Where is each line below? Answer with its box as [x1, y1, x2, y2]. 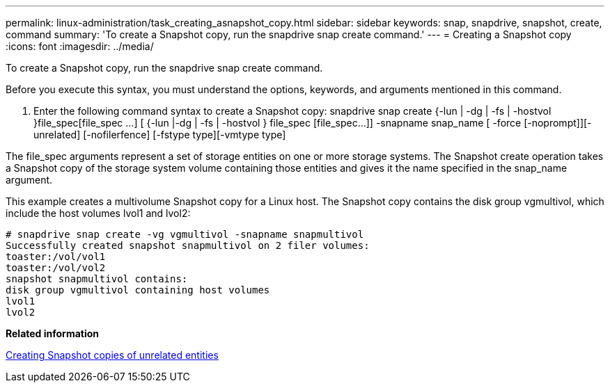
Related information [6, 328, 100, 339]
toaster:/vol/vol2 [6, 262, 106, 273]
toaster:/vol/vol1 [6, 251, 106, 262]
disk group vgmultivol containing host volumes [6, 284, 270, 296]
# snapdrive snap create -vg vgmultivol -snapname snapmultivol [6, 229, 364, 240]
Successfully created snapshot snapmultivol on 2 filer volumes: [6, 240, 370, 251]
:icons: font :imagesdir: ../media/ [6, 40, 154, 52]
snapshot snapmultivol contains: [6, 273, 188, 284]
